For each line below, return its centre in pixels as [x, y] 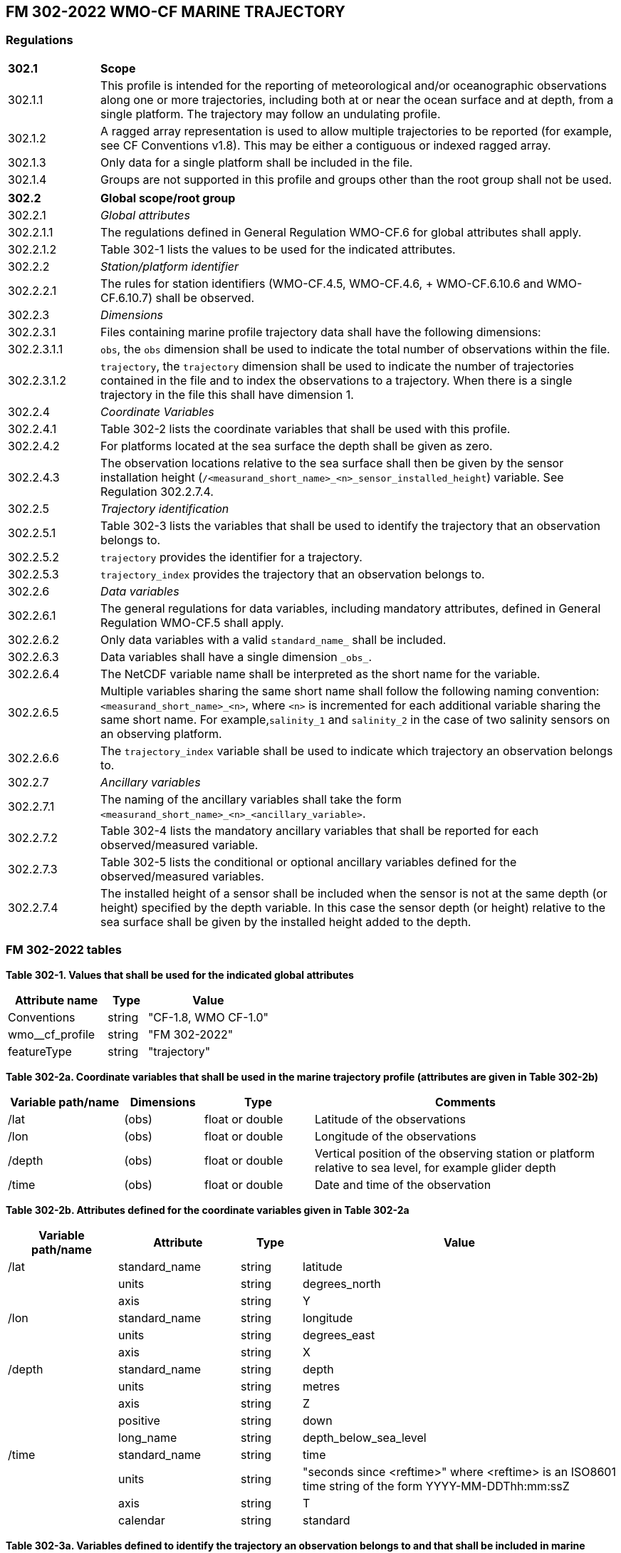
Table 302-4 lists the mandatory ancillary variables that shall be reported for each [320, 830]
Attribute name [56, 1000]
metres [322, 1386]
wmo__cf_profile [52, 1034]
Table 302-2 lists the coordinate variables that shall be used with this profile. [306, 428]
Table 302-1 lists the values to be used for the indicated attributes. [278, 249]
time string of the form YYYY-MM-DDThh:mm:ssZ [436, 1486]
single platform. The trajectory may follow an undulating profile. [271, 114]
